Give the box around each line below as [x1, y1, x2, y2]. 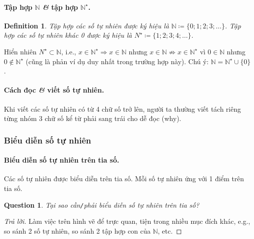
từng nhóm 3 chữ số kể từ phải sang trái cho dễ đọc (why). [4, 113, 181, 123]
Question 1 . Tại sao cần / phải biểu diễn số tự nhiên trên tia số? [4, 199, 200, 210]
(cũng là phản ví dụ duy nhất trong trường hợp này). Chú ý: [25, 56, 209, 66]
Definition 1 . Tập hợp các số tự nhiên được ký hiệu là [4, 20, 169, 30]
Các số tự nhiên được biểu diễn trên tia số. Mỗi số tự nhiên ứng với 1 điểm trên [4, 173, 244, 184]
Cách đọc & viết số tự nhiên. [4, 85, 104, 95]
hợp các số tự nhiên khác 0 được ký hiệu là [4, 30, 132, 40]
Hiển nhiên [4, 46, 37, 56]
